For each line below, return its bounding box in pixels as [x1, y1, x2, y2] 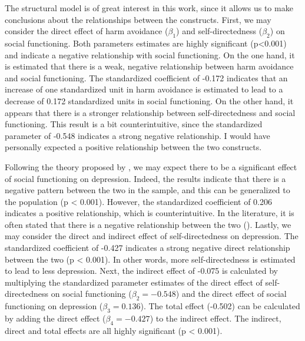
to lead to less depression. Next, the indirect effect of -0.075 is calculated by [5, 264, 278, 277]
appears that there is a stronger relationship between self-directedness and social [5, 106, 296, 118]
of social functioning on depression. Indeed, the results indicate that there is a [5, 172, 286, 184]
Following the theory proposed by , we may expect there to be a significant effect [5, 160, 297, 173]
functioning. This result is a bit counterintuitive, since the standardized [5, 118, 263, 130]
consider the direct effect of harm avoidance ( [5, 25, 168, 37]
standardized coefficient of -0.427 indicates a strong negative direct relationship [5, 241, 290, 254]
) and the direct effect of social [175, 287, 287, 300]
